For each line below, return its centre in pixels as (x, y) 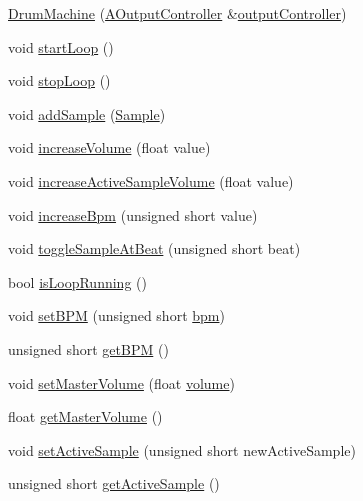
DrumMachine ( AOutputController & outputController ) (177, 13)
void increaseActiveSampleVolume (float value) (151, 180)
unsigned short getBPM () (88, 348)
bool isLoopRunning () (77, 281)
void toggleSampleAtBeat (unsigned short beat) (154, 248)
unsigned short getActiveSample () (114, 483)
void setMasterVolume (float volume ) (121, 382)
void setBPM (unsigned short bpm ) (116, 315)
